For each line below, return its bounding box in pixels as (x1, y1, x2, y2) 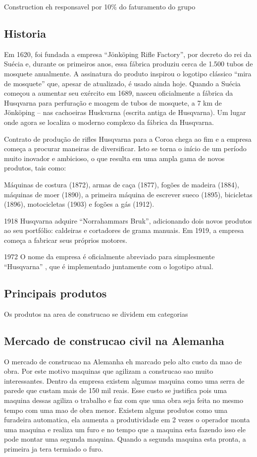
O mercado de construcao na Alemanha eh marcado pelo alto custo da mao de (4, 356, 242, 366)
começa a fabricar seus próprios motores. (4, 234, 127, 245)
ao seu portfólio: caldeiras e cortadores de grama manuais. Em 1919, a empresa (4, 225, 244, 235)
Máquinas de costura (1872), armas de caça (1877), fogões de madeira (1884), (4, 179, 239, 189)
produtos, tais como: (4, 163, 66, 173)
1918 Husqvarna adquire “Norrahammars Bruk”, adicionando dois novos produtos (4, 215, 252, 226)
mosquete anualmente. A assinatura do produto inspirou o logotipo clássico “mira (4, 68, 252, 78)
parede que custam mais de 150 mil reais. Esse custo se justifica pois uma (4, 385, 227, 396)
